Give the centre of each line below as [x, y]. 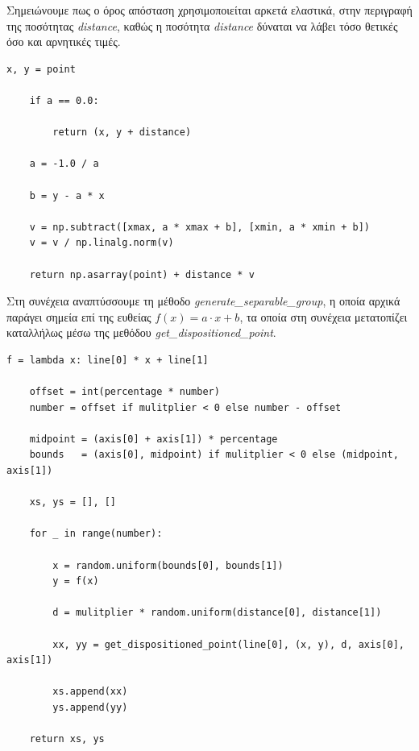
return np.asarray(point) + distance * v [142, 274]
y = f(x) [76, 581]
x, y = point [41, 69]
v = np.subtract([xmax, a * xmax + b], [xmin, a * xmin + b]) [200, 227]
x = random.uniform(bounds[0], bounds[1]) [168, 565]
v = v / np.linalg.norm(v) [102, 243]
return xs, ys [67, 739]
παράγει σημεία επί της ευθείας [79, 316]
